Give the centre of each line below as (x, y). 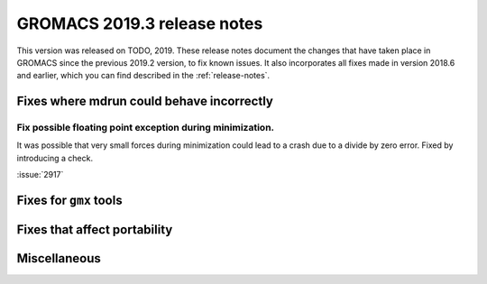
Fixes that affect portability (95, 230)
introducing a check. (55, 158)
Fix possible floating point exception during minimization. (146, 128)
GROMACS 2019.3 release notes (140, 23)
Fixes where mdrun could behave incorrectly (145, 101)
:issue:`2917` (40, 175)
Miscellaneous (59, 258)
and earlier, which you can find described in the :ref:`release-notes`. (143, 76)
